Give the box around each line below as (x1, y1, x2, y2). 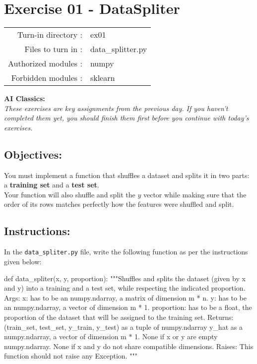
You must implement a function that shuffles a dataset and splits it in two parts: (4, 170, 250, 180)
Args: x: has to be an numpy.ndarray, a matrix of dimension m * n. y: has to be (4, 292, 247, 303)
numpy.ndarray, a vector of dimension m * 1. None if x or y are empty (4, 331, 218, 342)
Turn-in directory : (17, 29, 82, 41)
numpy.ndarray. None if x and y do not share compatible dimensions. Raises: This (4, 341, 254, 351)
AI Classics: (4, 93, 45, 104)
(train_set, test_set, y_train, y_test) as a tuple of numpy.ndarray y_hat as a (4, 321, 243, 332)
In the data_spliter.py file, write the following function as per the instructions (4, 246, 248, 257)
